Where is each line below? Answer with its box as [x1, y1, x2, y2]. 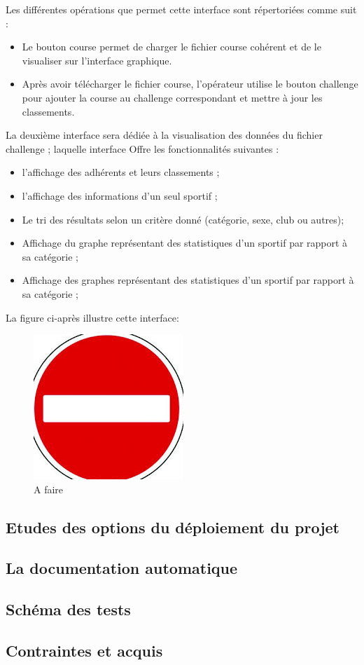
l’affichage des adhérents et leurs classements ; [22, 165, 220, 179]
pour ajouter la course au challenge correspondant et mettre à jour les [22, 90, 323, 104]
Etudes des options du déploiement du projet [6, 516, 339, 537]
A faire [34, 481, 64, 496]
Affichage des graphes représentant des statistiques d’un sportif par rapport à [22, 273, 354, 287]
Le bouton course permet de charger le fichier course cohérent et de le [22, 39, 321, 54]
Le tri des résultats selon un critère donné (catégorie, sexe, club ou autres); [22, 212, 344, 226]
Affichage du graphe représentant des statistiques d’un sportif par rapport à [22, 235, 348, 250]
